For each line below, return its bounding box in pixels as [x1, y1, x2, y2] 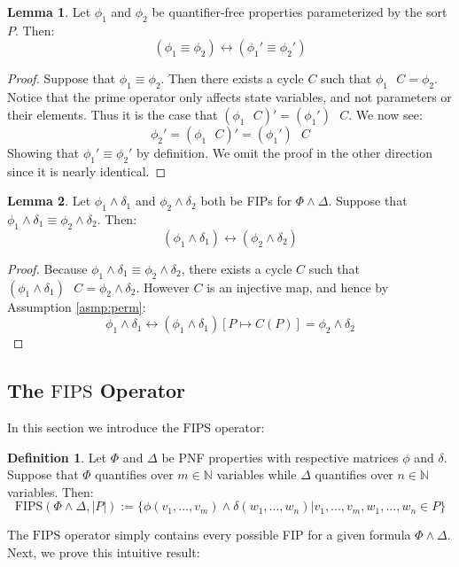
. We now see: [348, 105, 423, 123]
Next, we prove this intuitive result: [7, 542, 200, 561]
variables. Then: [7, 482, 94, 501]
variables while [216, 465, 297, 484]
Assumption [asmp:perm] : [7, 297, 146, 315]
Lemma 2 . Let [7, 191, 91, 210]
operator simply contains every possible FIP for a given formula [64, 525, 411, 544]
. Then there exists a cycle [160, 69, 304, 88]
